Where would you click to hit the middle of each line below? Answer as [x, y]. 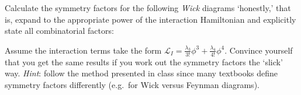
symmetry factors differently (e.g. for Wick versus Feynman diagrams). [132, 84]
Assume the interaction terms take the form [83, 50]
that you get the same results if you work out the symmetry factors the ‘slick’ [144, 61]
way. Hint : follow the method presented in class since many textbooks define [141, 73]
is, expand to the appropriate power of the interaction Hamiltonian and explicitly [150, 19]
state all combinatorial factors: [59, 31]
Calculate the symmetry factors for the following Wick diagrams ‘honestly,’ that [148, 8]
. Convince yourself [259, 50]
